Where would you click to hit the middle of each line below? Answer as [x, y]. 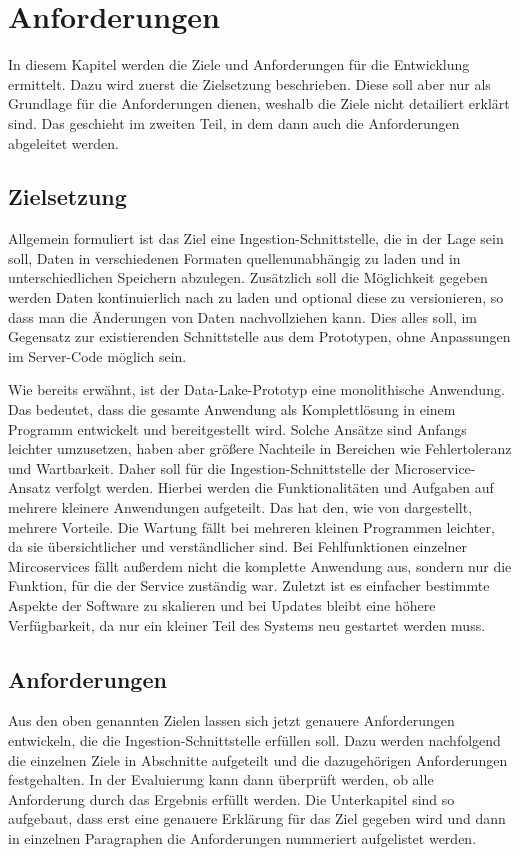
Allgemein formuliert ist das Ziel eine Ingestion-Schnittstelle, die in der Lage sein [256, 238]
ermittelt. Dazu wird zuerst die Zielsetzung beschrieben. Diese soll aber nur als [249, 83]
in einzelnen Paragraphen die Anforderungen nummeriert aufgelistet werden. [242, 837]
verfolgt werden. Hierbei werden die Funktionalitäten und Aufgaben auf [274, 487]
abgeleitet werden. [63, 142]
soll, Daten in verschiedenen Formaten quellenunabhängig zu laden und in [234, 257]
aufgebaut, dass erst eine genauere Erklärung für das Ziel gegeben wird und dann [257, 818]
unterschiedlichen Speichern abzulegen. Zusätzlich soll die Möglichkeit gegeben [248, 277]
